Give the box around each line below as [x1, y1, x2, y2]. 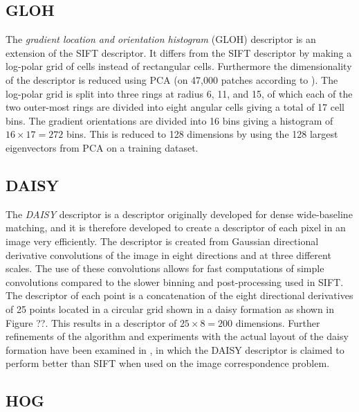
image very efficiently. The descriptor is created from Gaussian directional [6, 233, 319, 248]
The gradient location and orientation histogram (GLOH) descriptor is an [6, 32, 316, 46]
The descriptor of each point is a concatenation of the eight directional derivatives [6, 288, 353, 303]
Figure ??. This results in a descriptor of [6, 315, 177, 330]
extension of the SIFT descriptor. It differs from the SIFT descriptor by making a [6, 45, 352, 60]
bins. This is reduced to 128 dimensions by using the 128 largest [66, 127, 338, 141]
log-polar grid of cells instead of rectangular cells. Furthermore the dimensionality [6, 59, 352, 73]
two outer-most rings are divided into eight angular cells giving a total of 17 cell [6, 100, 344, 114]
